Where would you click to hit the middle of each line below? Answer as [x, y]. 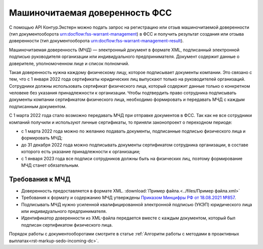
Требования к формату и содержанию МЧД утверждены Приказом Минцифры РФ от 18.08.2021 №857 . [129, 198]
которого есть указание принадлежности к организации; [81, 152]
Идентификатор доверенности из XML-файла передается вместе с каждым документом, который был [128, 218]
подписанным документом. [38, 106]
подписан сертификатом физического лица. [67, 225]
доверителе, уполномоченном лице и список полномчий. [69, 63]
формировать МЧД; [42, 138]
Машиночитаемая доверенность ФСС [91, 13]
